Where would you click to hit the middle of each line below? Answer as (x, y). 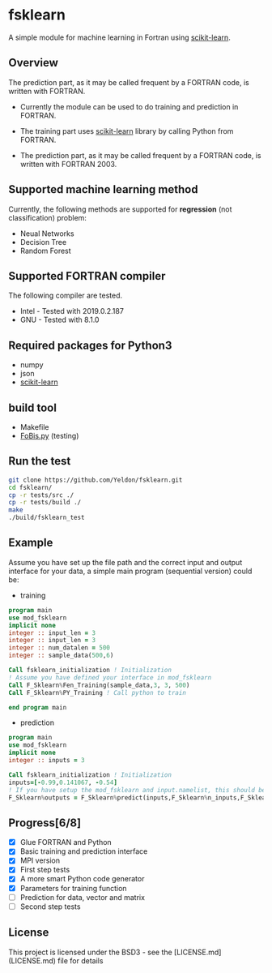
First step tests (45, 870)
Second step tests (50, 907)
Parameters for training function (73, 888)
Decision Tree (43, 242)
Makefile (34, 427)
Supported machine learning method (103, 189)
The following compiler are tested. (66, 296)
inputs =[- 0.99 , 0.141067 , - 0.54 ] (63, 782)
